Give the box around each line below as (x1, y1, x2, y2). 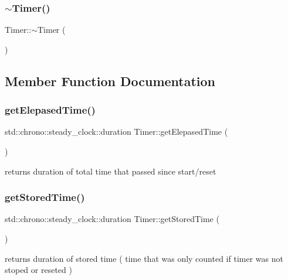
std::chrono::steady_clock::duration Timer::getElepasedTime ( (5, 125, 228, 138)
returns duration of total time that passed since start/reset (5, 165, 216, 177)
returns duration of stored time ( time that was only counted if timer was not (5, 252, 283, 264)
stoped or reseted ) (5, 264, 72, 276)
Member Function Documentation (5, 71, 216, 90)
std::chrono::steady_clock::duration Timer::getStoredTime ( (5, 213, 219, 225)
